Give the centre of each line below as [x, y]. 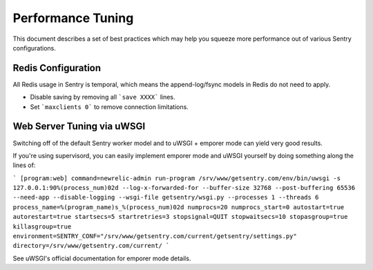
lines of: [24, 165]
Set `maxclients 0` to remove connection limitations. [109, 106]
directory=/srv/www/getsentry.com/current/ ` [91, 246]
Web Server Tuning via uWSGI [79, 127]
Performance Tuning [73, 18]
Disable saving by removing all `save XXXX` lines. [103, 97]
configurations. [35, 48]
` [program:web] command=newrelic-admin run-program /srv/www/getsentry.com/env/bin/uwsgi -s [177, 178]
